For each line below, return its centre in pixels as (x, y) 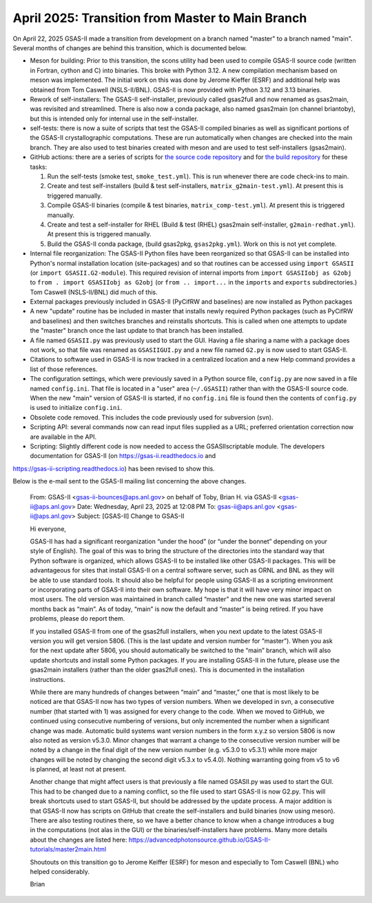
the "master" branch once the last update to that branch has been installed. (137, 331)
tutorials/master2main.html (68, 849)
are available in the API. (63, 437)
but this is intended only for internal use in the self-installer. (114, 118)
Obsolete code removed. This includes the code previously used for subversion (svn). (152, 417)
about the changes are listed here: (79, 840)
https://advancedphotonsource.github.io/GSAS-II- (200, 840)
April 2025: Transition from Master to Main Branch (160, 18)
